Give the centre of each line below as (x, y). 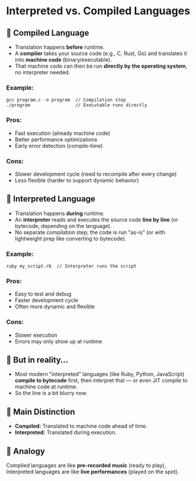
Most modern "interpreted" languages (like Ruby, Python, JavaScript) (99, 374)
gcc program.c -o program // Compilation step (66, 100)
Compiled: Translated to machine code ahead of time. (81, 426)
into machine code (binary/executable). (63, 60)
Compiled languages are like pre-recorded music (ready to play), (86, 466)
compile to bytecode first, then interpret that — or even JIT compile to (101, 381)
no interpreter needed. (42, 72)
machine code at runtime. (46, 387)
